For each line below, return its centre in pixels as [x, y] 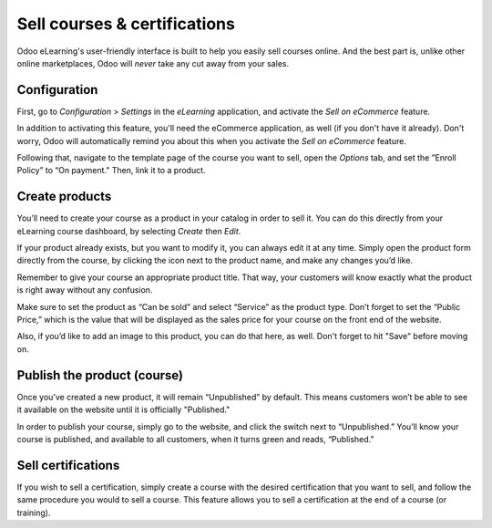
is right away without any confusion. [85, 290]
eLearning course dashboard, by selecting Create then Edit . [129, 231]
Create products [64, 197]
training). [34, 512]
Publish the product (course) [100, 375]
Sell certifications [68, 465]
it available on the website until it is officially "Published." [123, 409]
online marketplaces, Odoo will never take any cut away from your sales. [153, 63]
